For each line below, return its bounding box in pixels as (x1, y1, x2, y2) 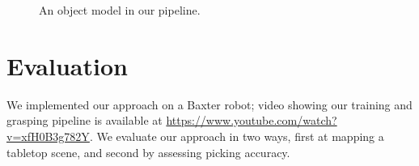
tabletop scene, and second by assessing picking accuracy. (6, 143, 290, 160)
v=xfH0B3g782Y (6, 127, 90, 144)
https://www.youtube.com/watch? (166, 112, 337, 129)
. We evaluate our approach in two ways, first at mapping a (89, 127, 384, 144)
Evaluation (6, 49, 128, 82)
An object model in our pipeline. (39, 2, 201, 18)
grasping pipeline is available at (6, 112, 163, 129)
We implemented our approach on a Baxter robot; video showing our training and (6, 96, 413, 113)
